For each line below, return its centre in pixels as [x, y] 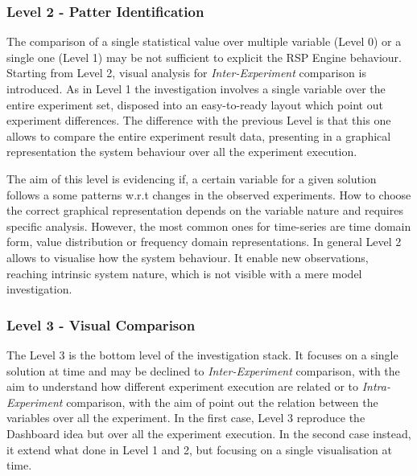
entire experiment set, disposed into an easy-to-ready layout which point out [195, 104]
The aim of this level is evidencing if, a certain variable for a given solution [192, 178]
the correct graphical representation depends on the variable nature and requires [205, 210]
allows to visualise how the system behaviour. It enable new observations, [188, 257]
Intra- [376, 386]
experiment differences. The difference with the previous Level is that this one [199, 120]
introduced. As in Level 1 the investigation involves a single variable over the [196, 88]
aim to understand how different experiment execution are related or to [183, 386]
